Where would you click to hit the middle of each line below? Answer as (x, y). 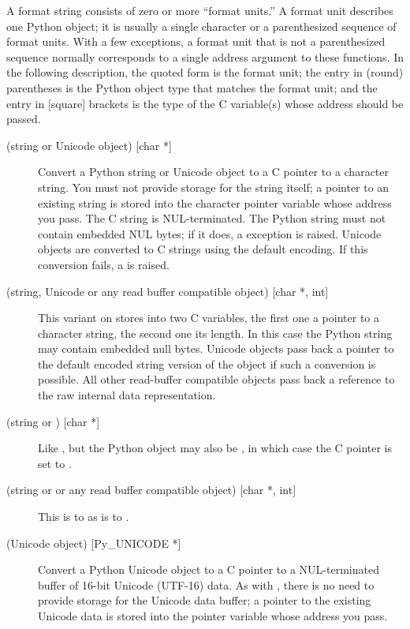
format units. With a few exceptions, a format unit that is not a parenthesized (196, 41)
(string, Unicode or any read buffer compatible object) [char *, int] (168, 291)
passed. (24, 119)
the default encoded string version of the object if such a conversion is (207, 363)
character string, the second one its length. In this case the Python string (215, 333)
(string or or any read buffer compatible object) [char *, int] (151, 490)
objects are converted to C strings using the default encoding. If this (203, 249)
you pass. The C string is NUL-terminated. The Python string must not (212, 218)
